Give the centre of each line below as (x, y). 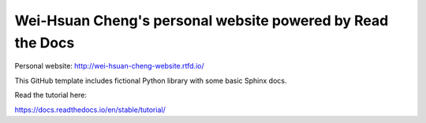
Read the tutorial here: (50, 95)
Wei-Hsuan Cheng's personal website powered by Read (202, 20)
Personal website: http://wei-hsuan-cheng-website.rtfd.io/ (109, 66)
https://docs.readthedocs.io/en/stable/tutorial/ (90, 110)
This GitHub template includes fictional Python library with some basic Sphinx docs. (151, 80)
